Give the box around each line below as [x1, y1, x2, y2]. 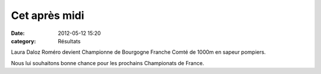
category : [11, 37, 36, 44]
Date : [11, 30, 25, 37]
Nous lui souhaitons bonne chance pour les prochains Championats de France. [11, 59, 204, 66]
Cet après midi [11, 9, 84, 22]
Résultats [58, 37, 81, 44]
